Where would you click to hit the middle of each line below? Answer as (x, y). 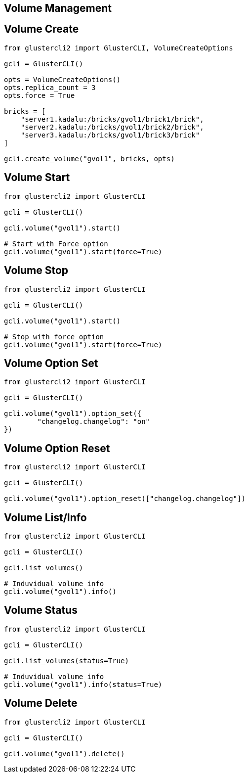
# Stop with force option (54, 337)
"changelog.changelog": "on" (94, 422)
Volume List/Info (45, 517)
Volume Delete (41, 703)
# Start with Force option (56, 244)
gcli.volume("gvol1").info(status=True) (83, 684)
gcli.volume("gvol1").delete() (64, 754)
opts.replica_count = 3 (50, 87)
